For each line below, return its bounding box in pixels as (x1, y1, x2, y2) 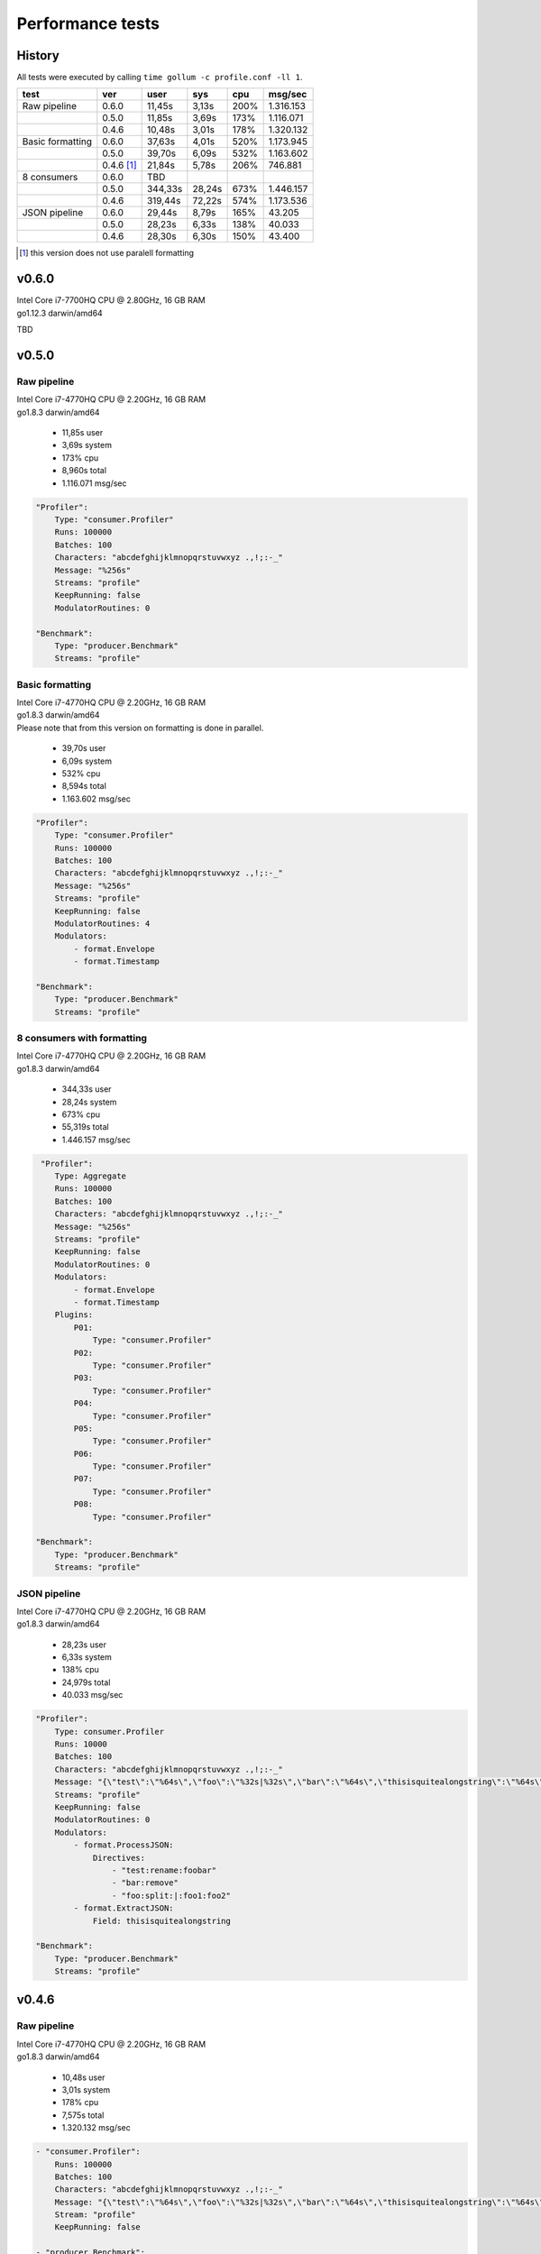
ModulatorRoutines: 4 (54, 918, 151, 929)
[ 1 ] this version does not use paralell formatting (19, 248, 194, 259)
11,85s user (61, 427, 104, 438)
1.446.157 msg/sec (61, 1134, 131, 1145)
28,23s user (61, 1639, 107, 1650)
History (16, 48, 60, 63)
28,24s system (61, 1096, 117, 1107)
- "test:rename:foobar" (111, 1865, 216, 1875)
